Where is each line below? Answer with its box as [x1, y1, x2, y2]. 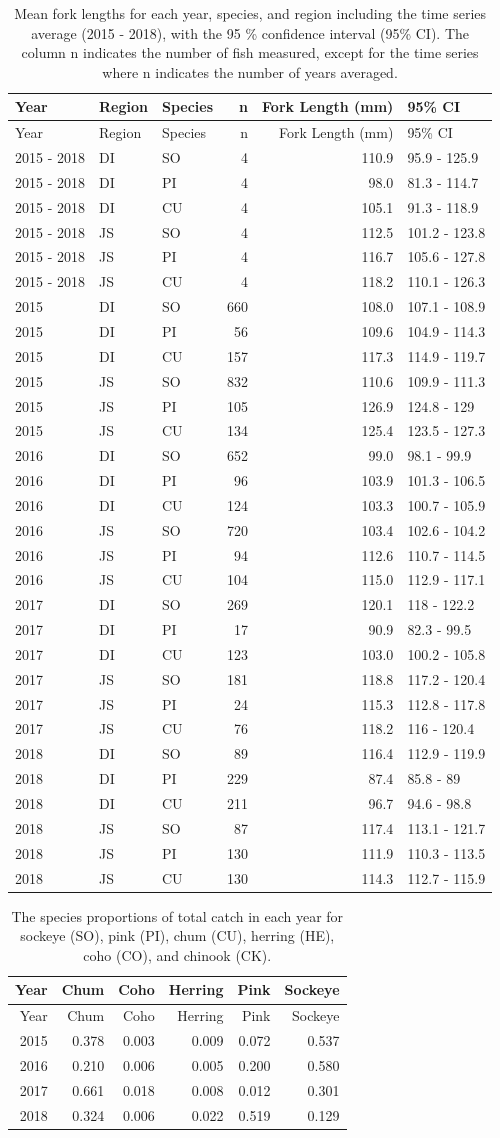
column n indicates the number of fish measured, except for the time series [21, 42, 479, 63]
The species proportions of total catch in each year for [11, 905, 344, 926]
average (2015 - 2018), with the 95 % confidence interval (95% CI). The [31, 22, 470, 43]
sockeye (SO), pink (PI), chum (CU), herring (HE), [20, 925, 335, 946]
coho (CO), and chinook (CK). [83, 944, 272, 965]
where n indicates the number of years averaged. [102, 61, 398, 82]
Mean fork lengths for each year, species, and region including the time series [14, 3, 487, 23]
